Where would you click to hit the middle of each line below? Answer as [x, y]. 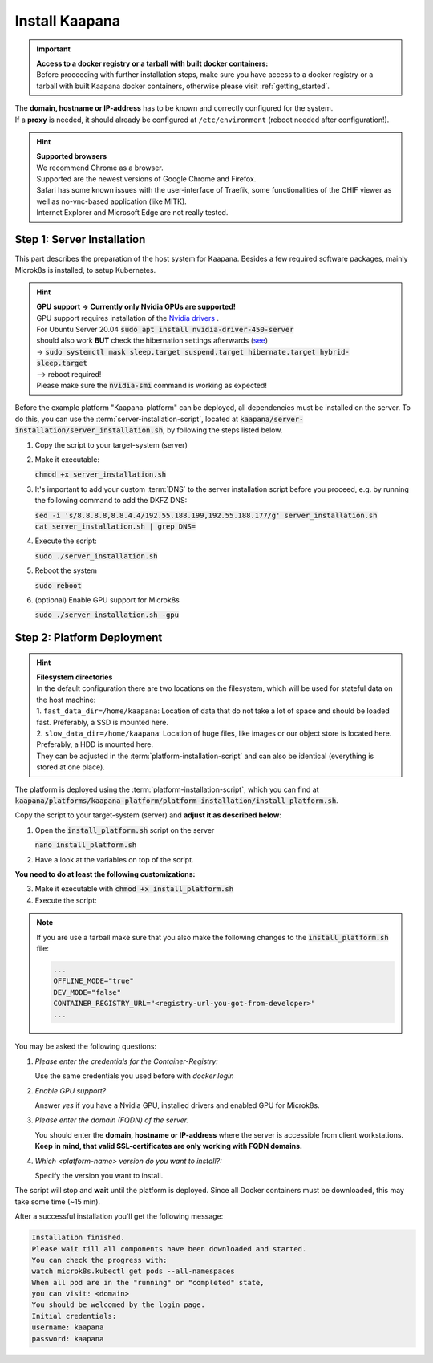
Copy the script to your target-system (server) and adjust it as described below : [148, 815]
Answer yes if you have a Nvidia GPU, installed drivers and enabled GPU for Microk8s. [177, 1105]
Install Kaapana [67, 21]
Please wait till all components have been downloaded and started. [169, 1249]
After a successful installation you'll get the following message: [119, 1216]
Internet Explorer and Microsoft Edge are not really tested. [132, 213]
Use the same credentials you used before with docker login [134, 1076]
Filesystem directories [75, 677]
